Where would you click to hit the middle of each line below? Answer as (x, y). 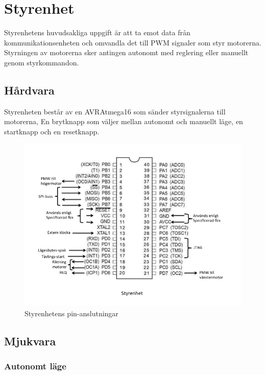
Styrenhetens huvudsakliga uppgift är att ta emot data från (97, 32)
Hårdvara (29, 90)
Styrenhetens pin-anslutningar (71, 313)
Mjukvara (30, 341)
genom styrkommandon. (42, 62)
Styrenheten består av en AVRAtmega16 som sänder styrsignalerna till (115, 111)
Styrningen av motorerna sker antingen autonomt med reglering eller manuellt (126, 52)
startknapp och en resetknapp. (52, 131)
